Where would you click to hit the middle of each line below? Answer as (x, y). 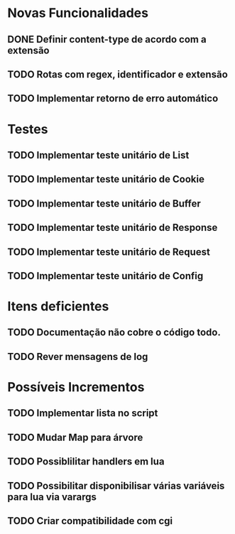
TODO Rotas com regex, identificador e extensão (118, 74)
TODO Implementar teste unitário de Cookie (106, 179)
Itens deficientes (58, 306)
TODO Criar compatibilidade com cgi (90, 521)
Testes (28, 129)
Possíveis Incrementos (76, 387)
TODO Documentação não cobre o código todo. (114, 333)
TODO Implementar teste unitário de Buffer (104, 203)
